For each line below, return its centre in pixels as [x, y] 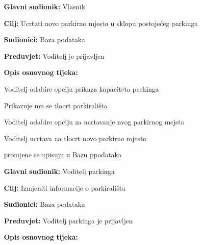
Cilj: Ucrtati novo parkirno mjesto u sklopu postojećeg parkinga [101, 23]
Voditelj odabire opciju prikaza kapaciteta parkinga [81, 88]
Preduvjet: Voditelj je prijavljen [54, 56]
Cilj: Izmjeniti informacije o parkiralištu [65, 187]
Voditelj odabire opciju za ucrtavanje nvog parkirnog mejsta [94, 122]
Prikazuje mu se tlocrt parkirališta [56, 105]
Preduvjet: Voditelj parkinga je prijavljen [68, 220]
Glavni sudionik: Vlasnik [45, 6]
